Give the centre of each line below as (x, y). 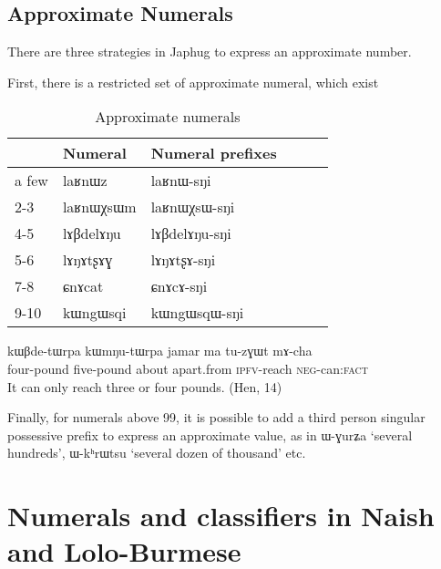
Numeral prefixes (214, 153)
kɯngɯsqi (94, 313)
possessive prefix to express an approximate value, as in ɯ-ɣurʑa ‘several (210, 435)
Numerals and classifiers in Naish (221, 516)
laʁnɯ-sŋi (181, 181)
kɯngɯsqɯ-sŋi (197, 313)
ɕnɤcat (83, 286)
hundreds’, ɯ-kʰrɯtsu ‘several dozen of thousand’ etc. (157, 453)
